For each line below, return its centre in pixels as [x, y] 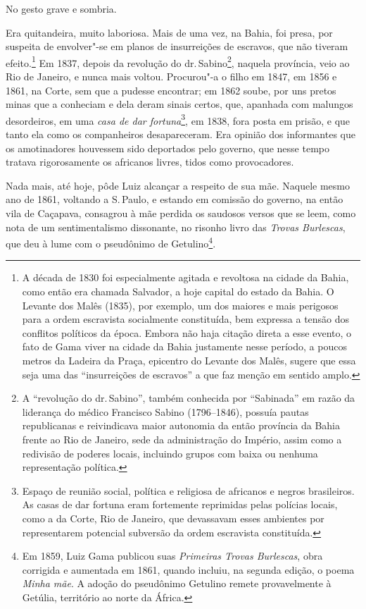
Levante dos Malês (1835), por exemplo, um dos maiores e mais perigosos [180, 305]
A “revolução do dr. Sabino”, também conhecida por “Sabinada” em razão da [189, 398]
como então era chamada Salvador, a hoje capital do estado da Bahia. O [178, 291]
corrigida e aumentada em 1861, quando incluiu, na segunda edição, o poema [188, 569]
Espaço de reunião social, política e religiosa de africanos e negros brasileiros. [188, 490]
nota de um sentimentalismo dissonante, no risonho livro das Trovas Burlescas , [176, 227]
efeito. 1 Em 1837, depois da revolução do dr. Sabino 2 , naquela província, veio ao [178, 61]
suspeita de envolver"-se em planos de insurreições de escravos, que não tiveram [177, 46]
